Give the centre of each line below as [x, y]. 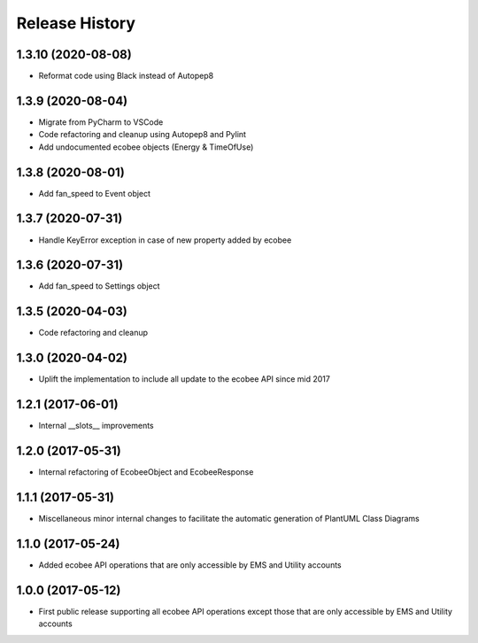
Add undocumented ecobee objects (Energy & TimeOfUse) [146, 147]
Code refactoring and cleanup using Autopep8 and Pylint [143, 135]
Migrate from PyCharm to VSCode [101, 122]
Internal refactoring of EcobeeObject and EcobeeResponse [146, 472]
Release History [76, 23]
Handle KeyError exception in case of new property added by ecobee [165, 240]
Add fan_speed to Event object [94, 193]
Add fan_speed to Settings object [99, 286]
